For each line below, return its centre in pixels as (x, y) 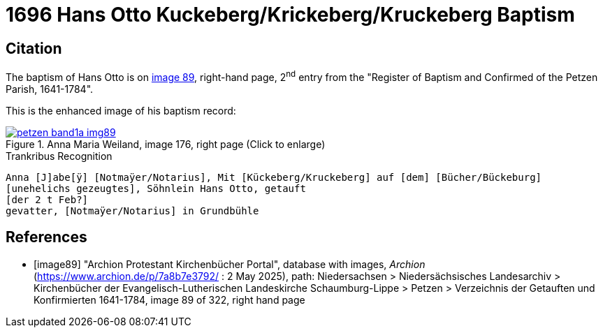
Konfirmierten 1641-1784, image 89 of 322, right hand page (169, 299)
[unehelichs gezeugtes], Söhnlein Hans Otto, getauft (156, 188)
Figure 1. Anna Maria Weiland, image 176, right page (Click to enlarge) (166, 144)
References (46, 237)
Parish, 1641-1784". (50, 89)
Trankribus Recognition (59, 156)
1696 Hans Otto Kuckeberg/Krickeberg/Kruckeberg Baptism (290, 15)
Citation (34, 48)
